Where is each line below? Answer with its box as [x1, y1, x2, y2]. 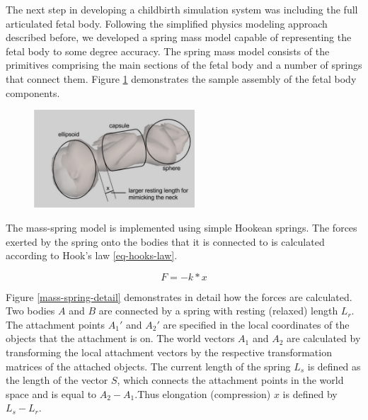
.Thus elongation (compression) [134, 386, 271, 401]
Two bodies [6, 303, 55, 318]
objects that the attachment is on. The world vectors [6, 331, 235, 346]
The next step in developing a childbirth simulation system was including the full [6, 2, 358, 16]
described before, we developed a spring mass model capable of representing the [6, 30, 352, 45]
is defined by [282, 386, 338, 401]
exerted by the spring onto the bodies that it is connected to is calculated [6, 234, 325, 249]
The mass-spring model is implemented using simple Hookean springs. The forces [6, 220, 357, 234]
